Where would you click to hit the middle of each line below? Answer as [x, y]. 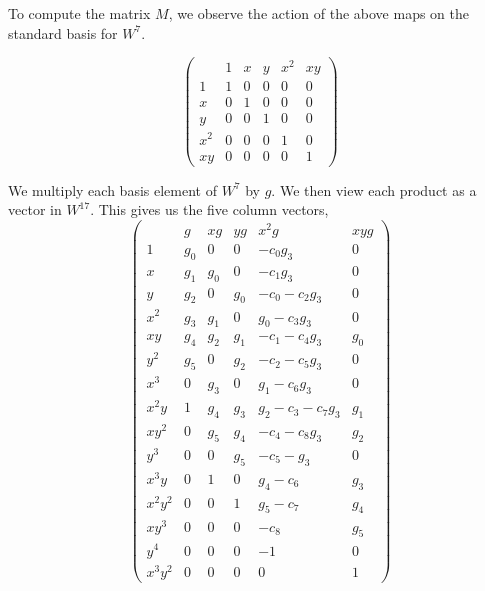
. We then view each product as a [374, 189]
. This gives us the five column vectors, [209, 209]
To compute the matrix [79, 13]
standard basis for [63, 32]
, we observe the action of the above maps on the [318, 13]
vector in [35, 209]
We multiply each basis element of [112, 189]
